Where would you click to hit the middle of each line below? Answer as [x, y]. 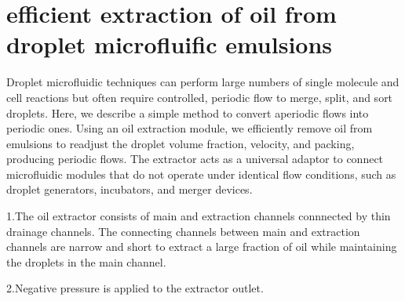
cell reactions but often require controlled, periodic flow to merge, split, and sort [200, 97]
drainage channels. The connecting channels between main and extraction [183, 231]
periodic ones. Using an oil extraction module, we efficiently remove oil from [190, 128]
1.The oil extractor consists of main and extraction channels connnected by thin [199, 216]
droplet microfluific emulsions [170, 44]
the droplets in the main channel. [86, 261]
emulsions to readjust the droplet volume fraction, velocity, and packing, [181, 143]
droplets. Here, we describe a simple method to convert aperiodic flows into [188, 112]
